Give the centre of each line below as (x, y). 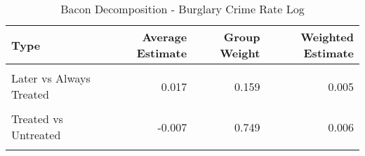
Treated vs (37, 119)
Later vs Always (51, 78)
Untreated (36, 135)
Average (165, 37)
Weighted (327, 37)
